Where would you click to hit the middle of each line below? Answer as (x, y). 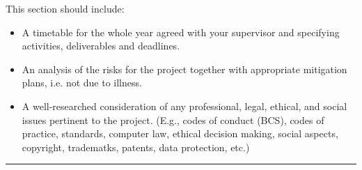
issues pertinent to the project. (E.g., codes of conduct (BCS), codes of (173, 119)
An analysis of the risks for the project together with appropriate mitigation (184, 69)
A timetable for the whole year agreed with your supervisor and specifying (181, 32)
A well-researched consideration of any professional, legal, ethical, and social (184, 106)
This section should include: (65, 8)
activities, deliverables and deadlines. (101, 46)
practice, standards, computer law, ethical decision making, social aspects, (180, 133)
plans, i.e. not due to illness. (82, 83)
